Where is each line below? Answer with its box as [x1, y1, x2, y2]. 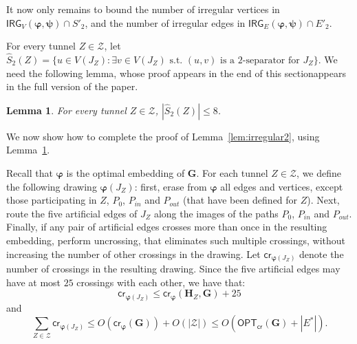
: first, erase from [134, 179, 207, 193]
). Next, [307, 193, 340, 207]
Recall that [6, 165, 53, 180]
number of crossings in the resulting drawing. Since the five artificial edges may [6, 261, 340, 276]
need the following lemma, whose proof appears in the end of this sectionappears [6, 65, 347, 80]
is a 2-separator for [220, 56, 300, 65]
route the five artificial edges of [6, 206, 138, 220]
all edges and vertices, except [220, 179, 343, 193]
